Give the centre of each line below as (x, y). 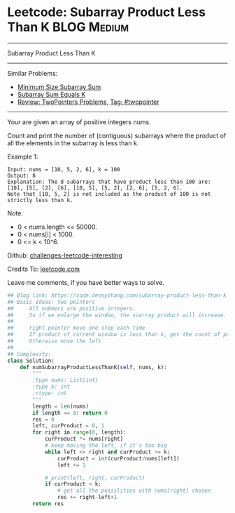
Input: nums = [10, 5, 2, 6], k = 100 (64, 169)
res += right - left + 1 (87, 498)
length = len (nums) (61, 406)
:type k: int (51, 387)
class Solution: (31, 361)
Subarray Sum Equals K (51, 94)
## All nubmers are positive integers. (72, 308)
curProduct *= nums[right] (84, 439)
